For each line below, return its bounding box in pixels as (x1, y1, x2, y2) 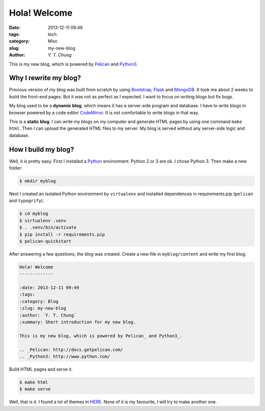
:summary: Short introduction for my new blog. (19, 320, 136, 325)
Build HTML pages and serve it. (9, 366, 73, 372)
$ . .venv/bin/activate (19, 225, 77, 231)
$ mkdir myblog (19, 178, 56, 184)
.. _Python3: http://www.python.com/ (19, 354, 110, 359)
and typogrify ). (9, 198, 44, 204)
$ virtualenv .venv (19, 218, 66, 223)
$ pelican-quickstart (19, 238, 72, 244)
